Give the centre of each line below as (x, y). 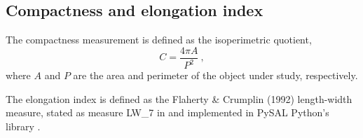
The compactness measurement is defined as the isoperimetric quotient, (159, 40)
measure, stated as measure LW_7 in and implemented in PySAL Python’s (167, 112)
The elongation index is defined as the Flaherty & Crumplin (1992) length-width (179, 98)
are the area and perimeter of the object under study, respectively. (215, 75)
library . (23, 126)
